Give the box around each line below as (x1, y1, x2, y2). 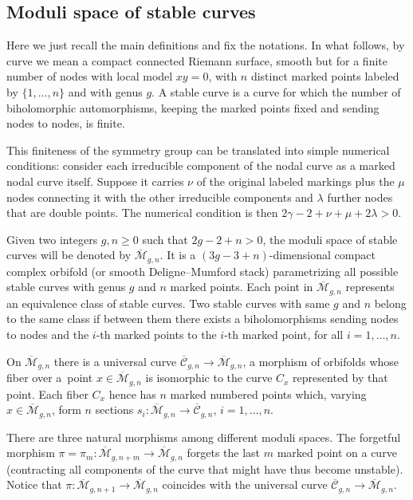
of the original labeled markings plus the (196, 172, 395, 189)
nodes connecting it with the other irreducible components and (6, 188, 313, 205)
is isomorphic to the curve (145, 369, 273, 386)
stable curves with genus (6, 278, 126, 295)
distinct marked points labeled (250, 68, 399, 85)
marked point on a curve (277, 444, 397, 461)
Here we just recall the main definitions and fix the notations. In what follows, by (6, 37, 405, 53)
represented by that (293, 369, 388, 386)
